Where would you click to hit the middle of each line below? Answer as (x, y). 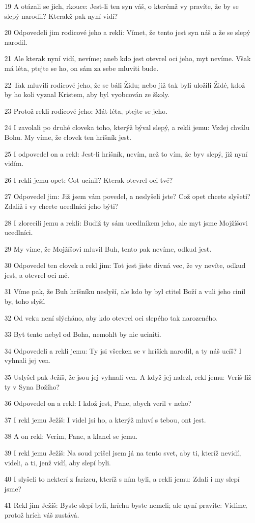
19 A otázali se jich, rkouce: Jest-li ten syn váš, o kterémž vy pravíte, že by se (122, 6)
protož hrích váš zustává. (42, 514)
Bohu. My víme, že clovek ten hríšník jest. (68, 137)
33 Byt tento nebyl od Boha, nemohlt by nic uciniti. (83, 334)
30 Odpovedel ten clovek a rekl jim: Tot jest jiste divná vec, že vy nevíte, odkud (125, 265)
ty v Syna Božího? (32, 386)
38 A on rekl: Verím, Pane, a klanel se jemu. (71, 436)
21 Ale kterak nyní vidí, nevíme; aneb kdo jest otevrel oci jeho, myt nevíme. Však (128, 58)
